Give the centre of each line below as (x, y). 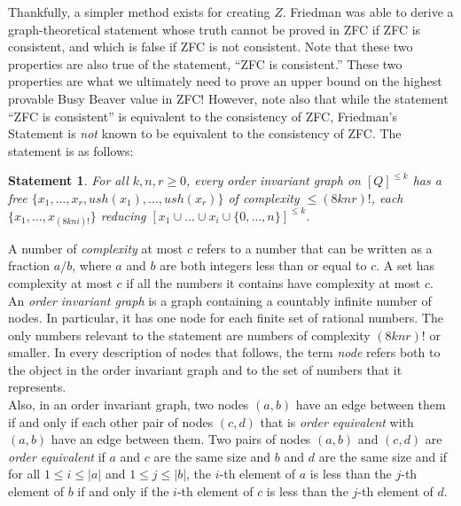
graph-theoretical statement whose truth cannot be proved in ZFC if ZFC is (215, 29)
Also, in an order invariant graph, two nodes (129, 405)
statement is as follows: (71, 150)
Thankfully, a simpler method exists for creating (139, 12)
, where (92, 265)
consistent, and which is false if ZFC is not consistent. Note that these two (211, 47)
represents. (37, 387)
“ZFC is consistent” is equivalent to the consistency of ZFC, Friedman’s (203, 116)
